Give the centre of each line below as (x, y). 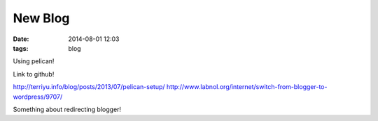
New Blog (41, 18)
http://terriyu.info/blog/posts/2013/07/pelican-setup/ (89, 87)
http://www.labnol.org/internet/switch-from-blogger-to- (247, 87)
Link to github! (34, 74)
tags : (21, 48)
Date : (21, 39)
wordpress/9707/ (38, 97)
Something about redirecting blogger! (67, 109)
